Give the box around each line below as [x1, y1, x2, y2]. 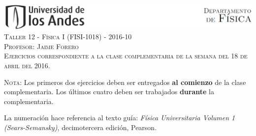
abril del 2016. [4, 60, 50, 71]
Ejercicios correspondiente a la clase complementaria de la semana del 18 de [4, 51, 248, 61]
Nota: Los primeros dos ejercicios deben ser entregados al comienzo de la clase [4, 77, 246, 87]
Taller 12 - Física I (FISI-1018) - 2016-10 [4, 31, 132, 42]
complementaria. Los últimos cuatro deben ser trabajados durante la [4, 86, 214, 97]
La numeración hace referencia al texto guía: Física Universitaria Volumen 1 [4, 112, 235, 123]
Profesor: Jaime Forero [4, 41, 79, 51]
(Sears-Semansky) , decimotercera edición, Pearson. [4, 122, 157, 132]
